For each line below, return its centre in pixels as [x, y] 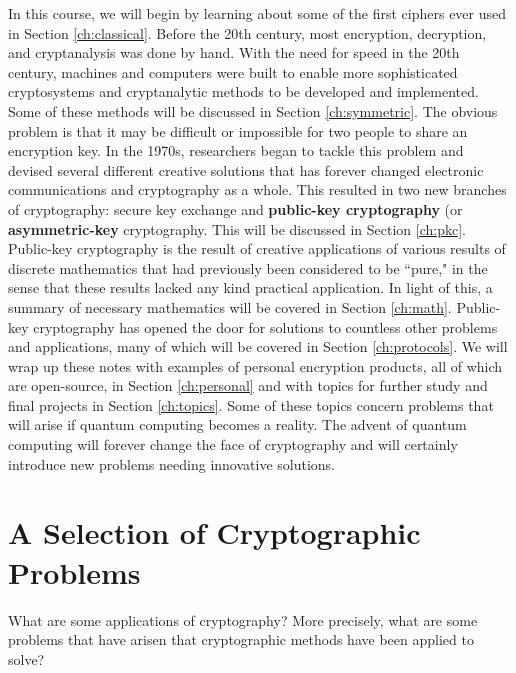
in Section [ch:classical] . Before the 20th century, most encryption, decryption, [247, 32]
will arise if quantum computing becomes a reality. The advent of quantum [237, 424]
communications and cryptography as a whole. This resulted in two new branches [257, 189]
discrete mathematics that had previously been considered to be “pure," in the [248, 267]
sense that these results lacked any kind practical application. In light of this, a [250, 287]
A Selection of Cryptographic [214, 532]
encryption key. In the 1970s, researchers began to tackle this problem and [236, 150]
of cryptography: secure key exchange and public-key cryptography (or [235, 208]
